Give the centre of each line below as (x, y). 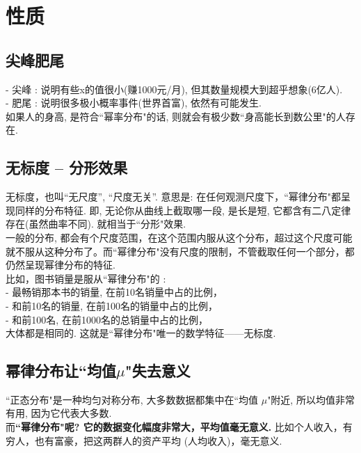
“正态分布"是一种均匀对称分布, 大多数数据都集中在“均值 (132, 399)
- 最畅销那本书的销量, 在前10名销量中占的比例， (114, 292)
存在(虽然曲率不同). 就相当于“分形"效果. (96, 224)
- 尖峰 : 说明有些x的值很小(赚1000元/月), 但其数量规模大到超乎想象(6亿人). (174, 89)
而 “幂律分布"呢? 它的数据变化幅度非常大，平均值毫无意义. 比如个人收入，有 (179, 427)
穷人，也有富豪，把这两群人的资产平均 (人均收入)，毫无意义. (144, 440)
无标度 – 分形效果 (67, 167)
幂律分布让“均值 (61, 371)
